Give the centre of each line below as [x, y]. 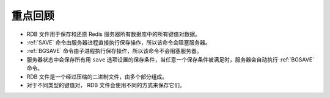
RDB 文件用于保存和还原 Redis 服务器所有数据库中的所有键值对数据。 [114, 34]
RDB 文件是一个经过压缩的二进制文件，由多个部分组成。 [97, 77]
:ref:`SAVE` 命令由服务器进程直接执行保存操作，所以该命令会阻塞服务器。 [119, 42]
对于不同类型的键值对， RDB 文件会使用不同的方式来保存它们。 [106, 85]
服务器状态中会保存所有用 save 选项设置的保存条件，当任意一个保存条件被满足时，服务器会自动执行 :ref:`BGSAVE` [170, 59]
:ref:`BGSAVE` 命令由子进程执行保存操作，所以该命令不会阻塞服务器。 [114, 51]
